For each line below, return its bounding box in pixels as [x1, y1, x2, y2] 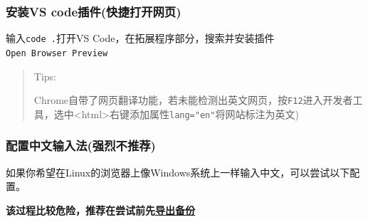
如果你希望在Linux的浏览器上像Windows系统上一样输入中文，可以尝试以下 [6, 164, 350, 179]
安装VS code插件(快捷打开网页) [6, 2, 182, 20]
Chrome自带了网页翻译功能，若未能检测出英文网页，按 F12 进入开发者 [33, 92, 353, 107]
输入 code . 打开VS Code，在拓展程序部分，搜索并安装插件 [6, 31, 275, 46]
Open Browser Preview [6, 48, 108, 58]
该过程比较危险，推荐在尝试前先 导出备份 [6, 202, 195, 217]
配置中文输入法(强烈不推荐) [6, 137, 156, 154]
